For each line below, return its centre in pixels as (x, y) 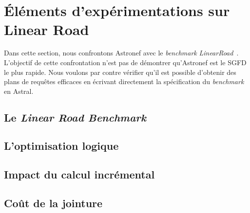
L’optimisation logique (61, 146)
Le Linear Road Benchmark (75, 117)
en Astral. (19, 91)
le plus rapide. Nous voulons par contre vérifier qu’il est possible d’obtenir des (120, 72)
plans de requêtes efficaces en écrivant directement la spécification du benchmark (124, 81)
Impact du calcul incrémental (79, 174)
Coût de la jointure (53, 203)
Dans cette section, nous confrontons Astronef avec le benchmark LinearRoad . (121, 53)
